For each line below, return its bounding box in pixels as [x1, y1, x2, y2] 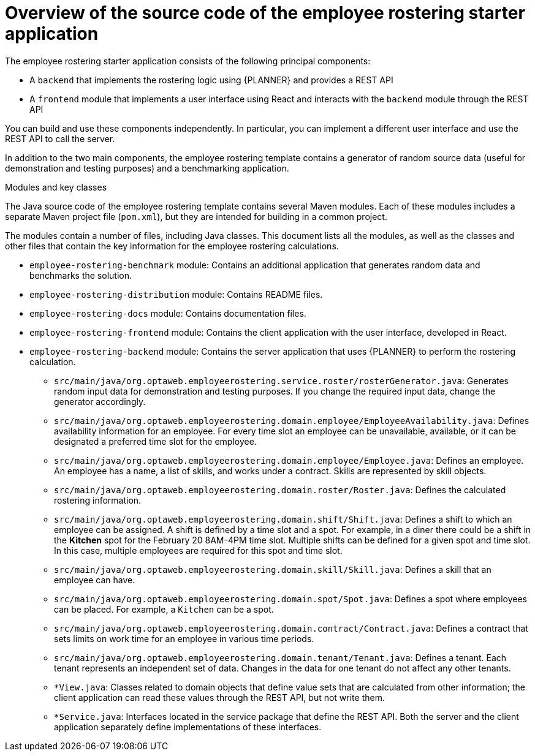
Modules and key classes [5, 181, 107, 192]
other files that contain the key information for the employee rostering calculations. [5, 240, 339, 251]
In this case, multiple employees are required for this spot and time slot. [54, 545, 343, 556]
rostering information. [54, 494, 142, 505]
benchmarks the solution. [29, 270, 132, 281]
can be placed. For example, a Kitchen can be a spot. [54, 603, 274, 614]
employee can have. [54, 574, 135, 585]
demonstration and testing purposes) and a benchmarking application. [5, 162, 289, 173]
